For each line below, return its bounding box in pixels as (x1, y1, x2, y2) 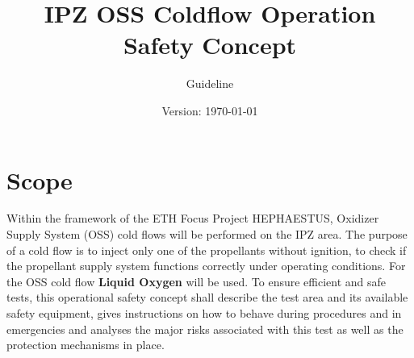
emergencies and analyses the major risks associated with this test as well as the (6, 320, 404, 337)
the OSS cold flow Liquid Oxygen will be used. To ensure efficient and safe (6, 273, 387, 289)
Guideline (186, 75, 234, 92)
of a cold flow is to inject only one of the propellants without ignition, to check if (6, 241, 407, 258)
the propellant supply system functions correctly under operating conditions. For (6, 257, 406, 274)
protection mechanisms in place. (6, 336, 165, 353)
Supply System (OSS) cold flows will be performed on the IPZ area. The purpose (6, 226, 408, 243)
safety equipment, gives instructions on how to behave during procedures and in (6, 305, 402, 321)
